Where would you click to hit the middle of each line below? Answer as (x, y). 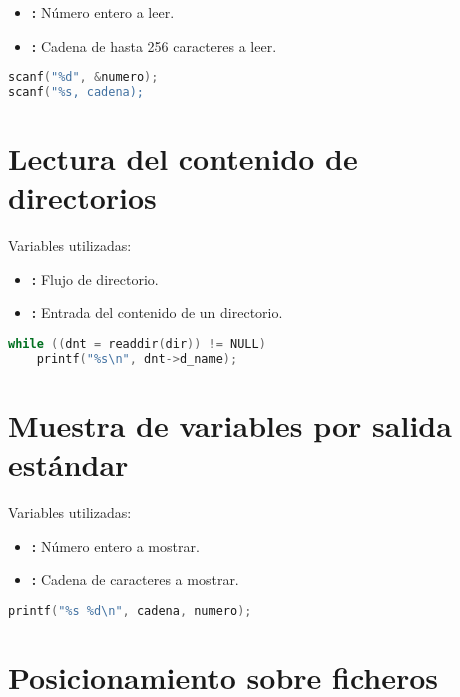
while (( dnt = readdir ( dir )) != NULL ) (137, 344)
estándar (68, 464)
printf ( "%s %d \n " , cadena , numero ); (130, 610)
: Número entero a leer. (103, 12)
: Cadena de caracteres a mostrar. (135, 579)
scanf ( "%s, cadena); (76, 92)
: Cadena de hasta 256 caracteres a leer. (154, 45)
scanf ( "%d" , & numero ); (83, 77)
